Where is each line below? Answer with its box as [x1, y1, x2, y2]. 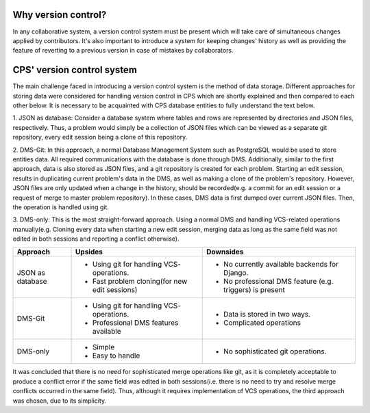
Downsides [206, 247, 244, 256]
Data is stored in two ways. [223, 310, 311, 319]
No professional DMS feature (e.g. [223, 277, 334, 287]
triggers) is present [223, 285, 286, 295]
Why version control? [12, 9, 107, 21]
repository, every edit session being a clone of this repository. [12, 133, 188, 142]
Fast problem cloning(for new [92, 277, 188, 287]
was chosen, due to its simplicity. [12, 397, 106, 405]
